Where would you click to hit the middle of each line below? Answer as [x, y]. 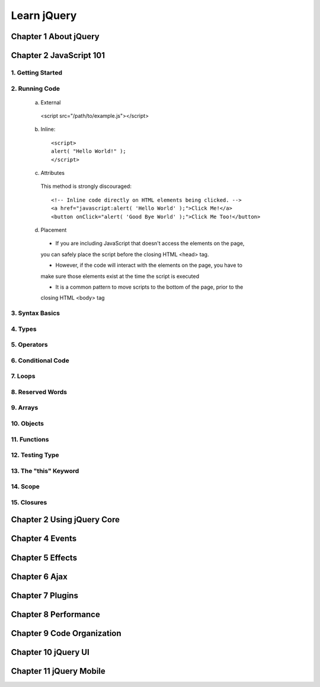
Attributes [53, 173]
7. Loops [23, 376]
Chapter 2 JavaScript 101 [58, 55]
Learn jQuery [44, 15]
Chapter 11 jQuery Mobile [58, 671]
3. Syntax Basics [36, 313]
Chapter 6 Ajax [39, 576]
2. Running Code [36, 88]
